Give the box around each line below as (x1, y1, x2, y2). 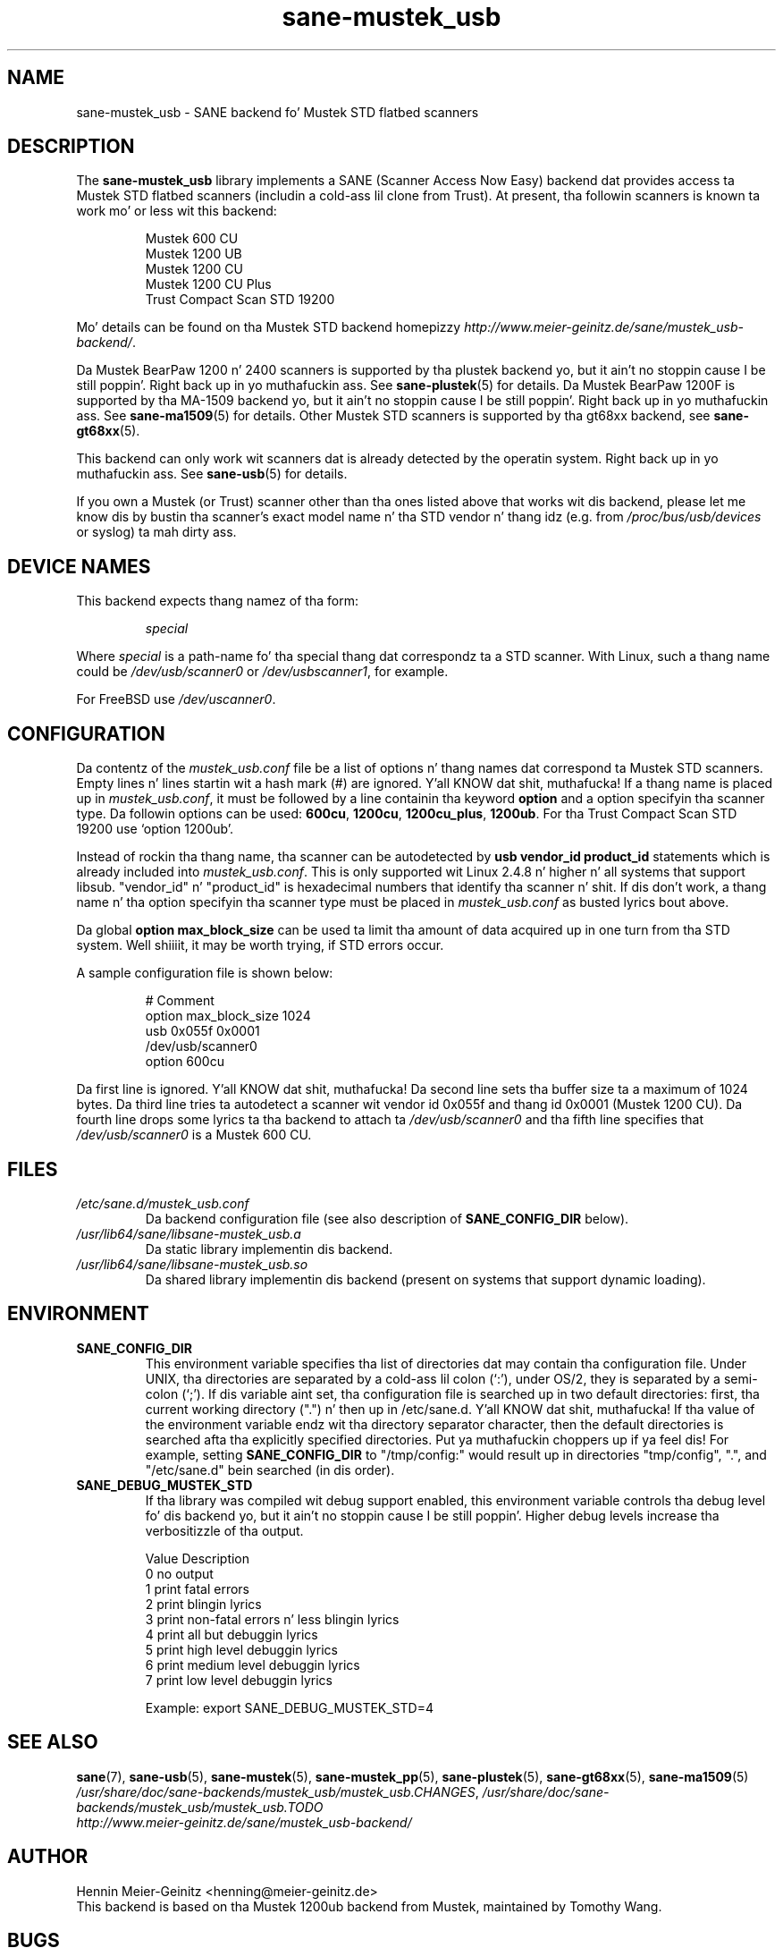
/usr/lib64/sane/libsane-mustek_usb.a (76, 1225, 301, 1241)
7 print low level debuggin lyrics (145, 1672, 333, 1688)
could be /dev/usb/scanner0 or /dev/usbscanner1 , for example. (76, 664, 449, 680)
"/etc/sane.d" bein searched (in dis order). (145, 1461, 395, 1478)
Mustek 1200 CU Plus (145, 276, 272, 292)
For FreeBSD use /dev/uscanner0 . (76, 691, 276, 707)
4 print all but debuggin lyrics (145, 1626, 318, 1642)
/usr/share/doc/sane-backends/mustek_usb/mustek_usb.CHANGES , (76, 1783, 479, 1800)
